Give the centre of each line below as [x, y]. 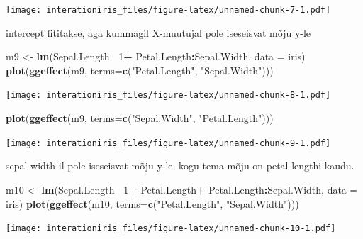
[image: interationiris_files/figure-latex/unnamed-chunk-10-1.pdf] [171, 229]
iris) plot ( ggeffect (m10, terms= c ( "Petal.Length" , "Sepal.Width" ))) [152, 203]
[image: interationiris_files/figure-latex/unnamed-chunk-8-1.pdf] [168, 95]
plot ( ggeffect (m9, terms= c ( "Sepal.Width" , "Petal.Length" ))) [140, 118]
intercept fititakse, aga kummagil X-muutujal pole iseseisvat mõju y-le [158, 32]
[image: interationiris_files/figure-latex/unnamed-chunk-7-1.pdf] [168, 10]
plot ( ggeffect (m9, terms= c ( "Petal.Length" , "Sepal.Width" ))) [140, 70]
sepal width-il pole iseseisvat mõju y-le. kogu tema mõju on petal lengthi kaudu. [180, 166]
